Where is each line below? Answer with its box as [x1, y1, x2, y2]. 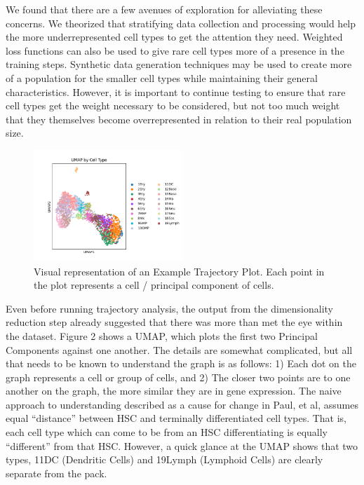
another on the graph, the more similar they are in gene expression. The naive [6, 383, 342, 398]
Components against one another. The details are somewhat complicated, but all [6, 342, 353, 357]
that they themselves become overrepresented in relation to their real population [6, 111, 352, 126]
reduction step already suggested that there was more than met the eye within [6, 315, 343, 329]
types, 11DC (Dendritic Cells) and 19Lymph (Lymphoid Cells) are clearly [6, 452, 323, 467]
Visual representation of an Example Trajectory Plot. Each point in [34, 264, 325, 278]
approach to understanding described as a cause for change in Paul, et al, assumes [6, 397, 358, 411]
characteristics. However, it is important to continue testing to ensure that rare [6, 84, 346, 99]
